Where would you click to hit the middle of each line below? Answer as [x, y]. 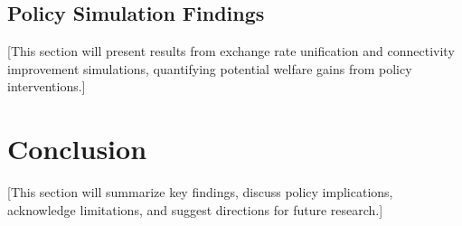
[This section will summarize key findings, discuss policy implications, [200, 192]
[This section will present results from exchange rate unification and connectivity [231, 51]
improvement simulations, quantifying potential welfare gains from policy [210, 68]
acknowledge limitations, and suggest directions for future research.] [195, 209]
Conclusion [77, 149]
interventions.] [47, 86]
